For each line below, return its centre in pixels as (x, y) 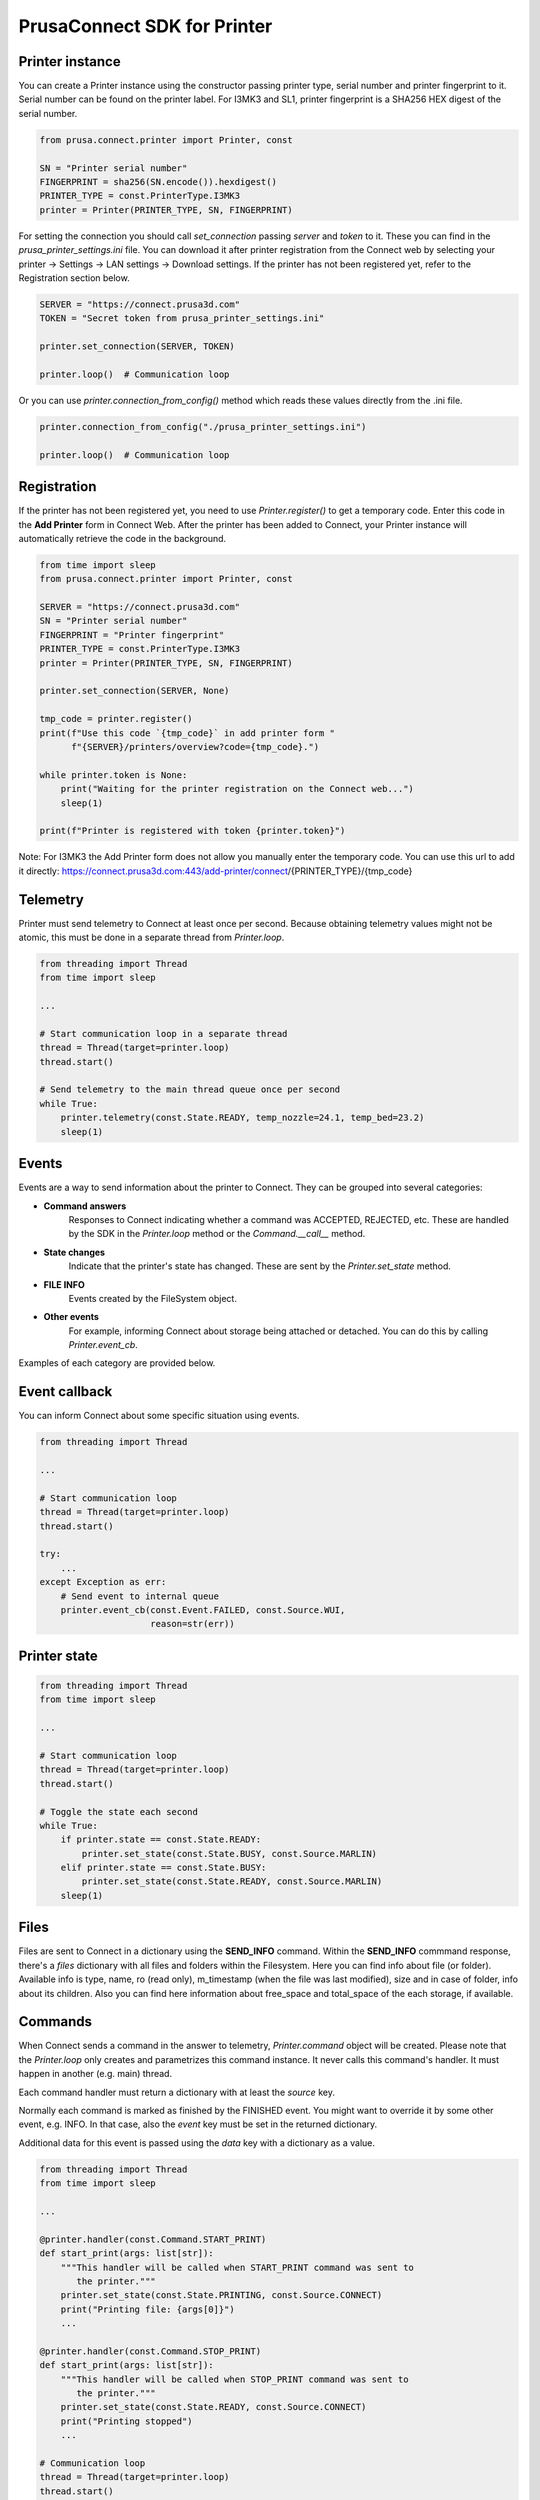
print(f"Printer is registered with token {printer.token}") (192, 831)
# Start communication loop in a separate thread (163, 1033)
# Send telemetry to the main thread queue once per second (190, 1089)
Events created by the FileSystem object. (152, 1298)
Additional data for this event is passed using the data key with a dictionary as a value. (196, 2142)
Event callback (65, 1391)
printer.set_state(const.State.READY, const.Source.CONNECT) (213, 2407)
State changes (74, 1252)
